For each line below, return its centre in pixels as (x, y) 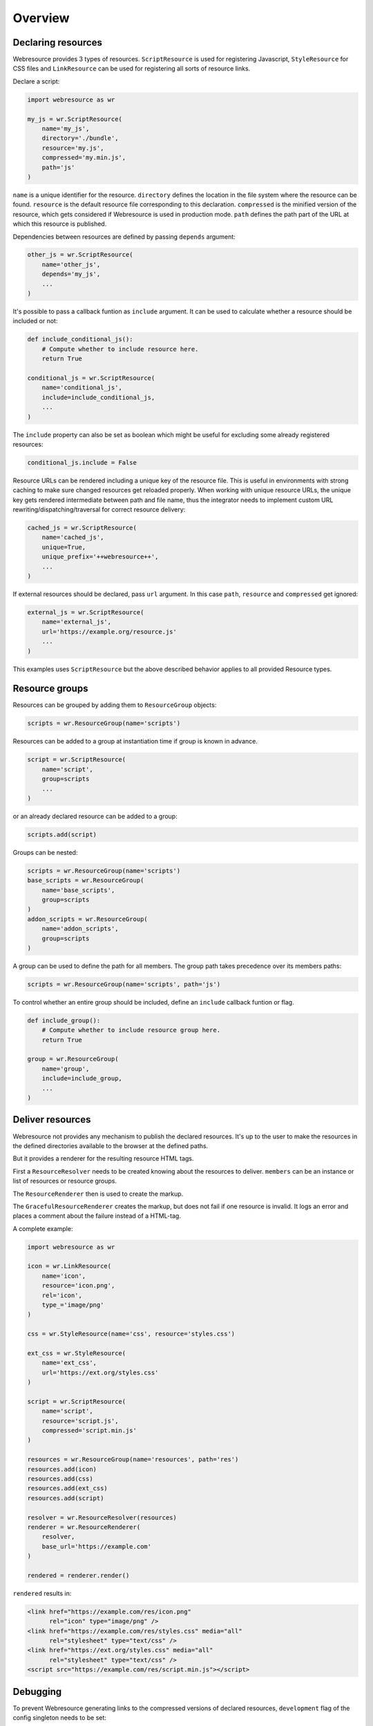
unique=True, (64, 547)
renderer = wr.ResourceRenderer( (84, 1527)
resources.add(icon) (62, 1469)
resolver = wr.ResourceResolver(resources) (102, 1517)
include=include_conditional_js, (98, 397)
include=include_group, (82, 1078)
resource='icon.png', (78, 1286)
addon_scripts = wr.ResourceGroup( (87, 919)
